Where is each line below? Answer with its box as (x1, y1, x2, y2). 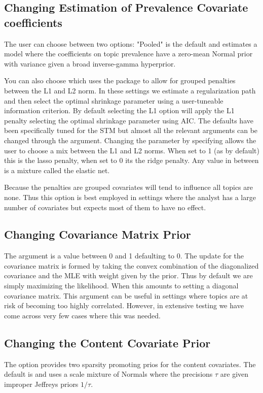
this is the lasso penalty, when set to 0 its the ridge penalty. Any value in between (4, 155, 259, 166)
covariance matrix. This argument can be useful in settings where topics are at (4, 290, 248, 301)
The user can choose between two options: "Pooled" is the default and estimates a (4, 38, 257, 49)
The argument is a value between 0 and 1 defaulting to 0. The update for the (4, 250, 244, 261)
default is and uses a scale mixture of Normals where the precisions (4, 369, 213, 379)
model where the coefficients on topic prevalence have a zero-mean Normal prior (4, 48, 253, 59)
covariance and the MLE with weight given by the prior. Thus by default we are (4, 270, 253, 281)
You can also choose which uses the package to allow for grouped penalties (4, 75, 236, 86)
